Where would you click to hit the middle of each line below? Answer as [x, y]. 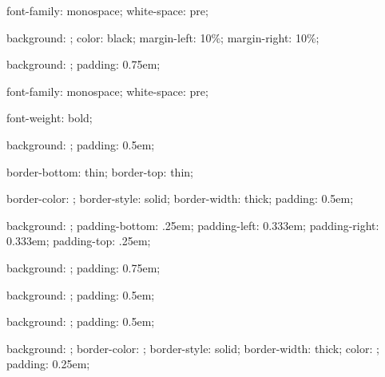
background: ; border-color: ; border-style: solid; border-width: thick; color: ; [193, 348]
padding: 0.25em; [48, 364]
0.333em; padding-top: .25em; [79, 241]
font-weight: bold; [50, 118]
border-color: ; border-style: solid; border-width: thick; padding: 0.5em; [180, 198]
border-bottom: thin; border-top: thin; [100, 171]
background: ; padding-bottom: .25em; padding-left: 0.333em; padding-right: [193, 225]
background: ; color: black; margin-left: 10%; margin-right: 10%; [163, 37]
